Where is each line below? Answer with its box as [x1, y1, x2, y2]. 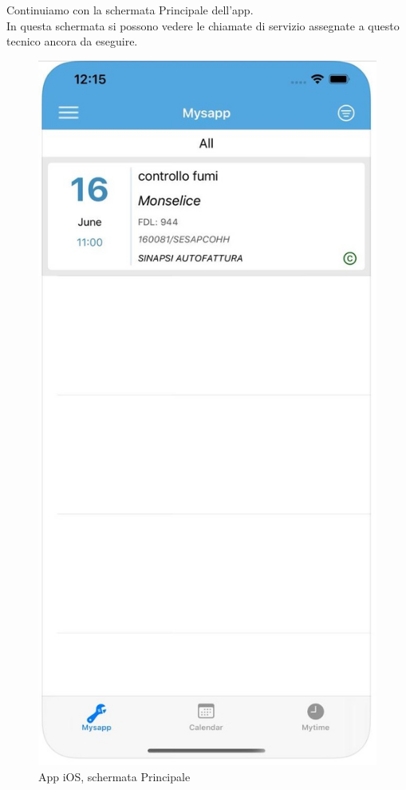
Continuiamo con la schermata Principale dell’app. [6, 2, 254, 18]
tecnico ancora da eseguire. [6, 33, 138, 50]
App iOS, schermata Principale [38, 768, 191, 784]
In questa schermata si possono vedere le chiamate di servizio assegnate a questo [6, 17, 400, 34]
